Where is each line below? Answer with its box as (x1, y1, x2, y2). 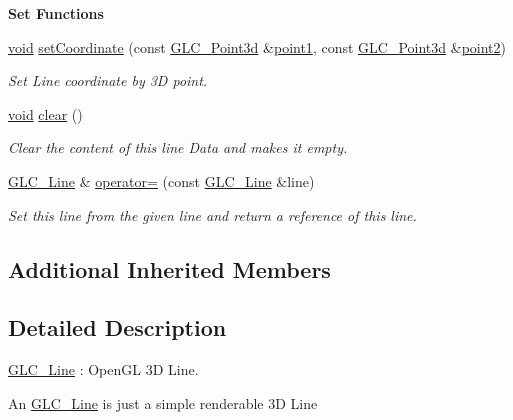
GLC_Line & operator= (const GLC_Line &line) (8, 170, 315, 191)
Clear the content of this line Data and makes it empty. (8, 137, 348, 158)
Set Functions (8, 3, 104, 23)
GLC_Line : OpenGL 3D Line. (8, 359, 199, 380)
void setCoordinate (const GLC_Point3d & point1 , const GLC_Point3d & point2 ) (8, 36, 506, 57)
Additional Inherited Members (8, 253, 331, 284)
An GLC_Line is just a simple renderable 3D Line (8, 392, 318, 413)
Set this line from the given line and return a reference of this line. (8, 204, 417, 225)
